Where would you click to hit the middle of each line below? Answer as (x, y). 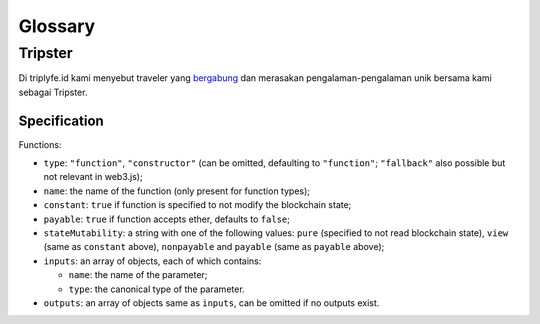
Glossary (57, 26)
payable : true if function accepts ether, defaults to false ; (166, 219)
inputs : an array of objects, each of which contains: (152, 261)
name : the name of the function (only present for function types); (176, 191)
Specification (61, 120)
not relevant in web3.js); (93, 177)
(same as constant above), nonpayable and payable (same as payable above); (214, 247)
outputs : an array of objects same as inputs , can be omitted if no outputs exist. (211, 302)
